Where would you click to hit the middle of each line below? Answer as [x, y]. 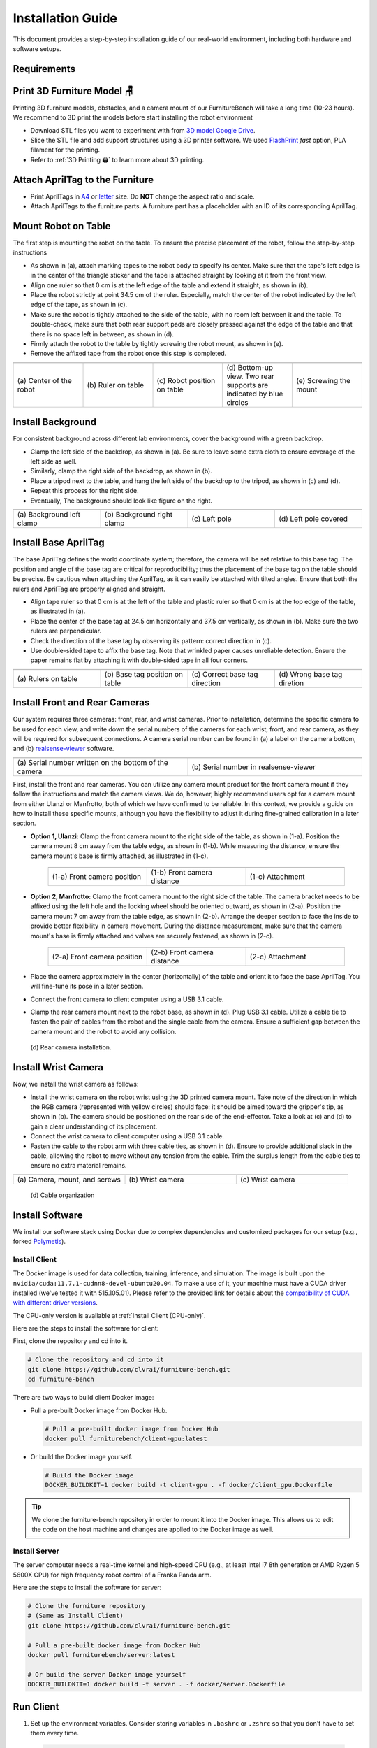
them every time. [55, 1733]
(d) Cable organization [62, 1195]
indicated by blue [255, 394]
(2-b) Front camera [183, 952]
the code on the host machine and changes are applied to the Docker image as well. [153, 1529]
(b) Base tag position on [144, 674]
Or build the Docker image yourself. [81, 1456]
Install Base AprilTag [59, 543]
